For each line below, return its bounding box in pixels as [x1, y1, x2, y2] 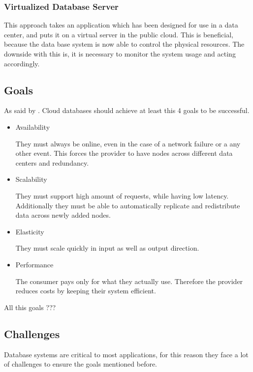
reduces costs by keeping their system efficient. [15, 286, 156, 296]
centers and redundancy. [15, 157, 89, 168]
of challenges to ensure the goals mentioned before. [4, 359, 158, 369]
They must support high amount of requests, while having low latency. [15, 190, 229, 200]
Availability [15, 121, 50, 132]
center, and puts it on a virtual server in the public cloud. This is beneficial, [4, 29, 233, 39]
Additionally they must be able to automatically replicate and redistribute [15, 200, 240, 210]
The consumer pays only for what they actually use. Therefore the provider [15, 276, 243, 286]
